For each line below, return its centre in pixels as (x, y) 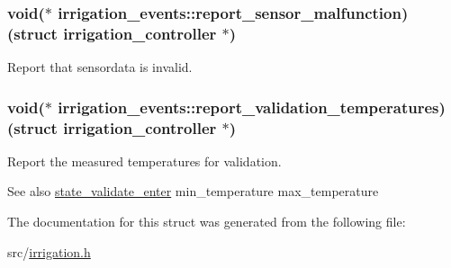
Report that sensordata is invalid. (100, 67)
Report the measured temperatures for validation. (144, 161)
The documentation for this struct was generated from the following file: (207, 222)
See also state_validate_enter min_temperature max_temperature (193, 191)
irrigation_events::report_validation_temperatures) (252, 107)
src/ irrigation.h (49, 251)
